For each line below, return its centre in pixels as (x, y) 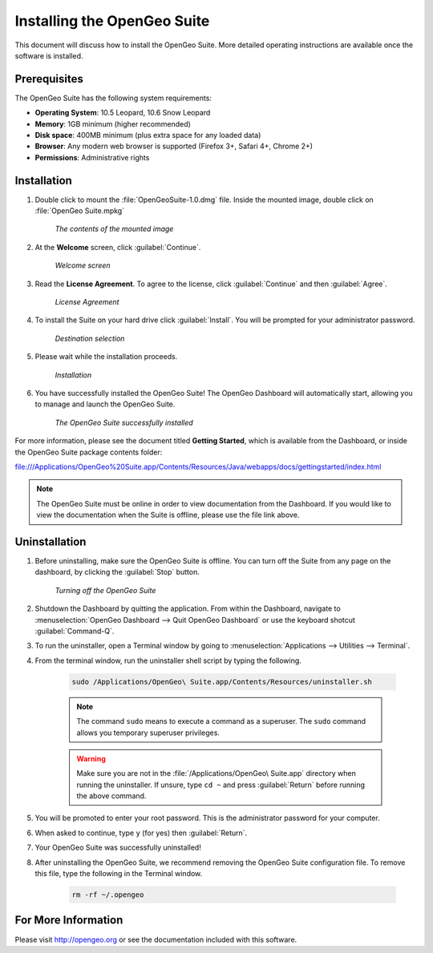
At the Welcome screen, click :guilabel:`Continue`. (118, 247)
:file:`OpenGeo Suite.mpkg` (79, 211)
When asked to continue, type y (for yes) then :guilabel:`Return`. (141, 833)
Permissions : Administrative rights (92, 157)
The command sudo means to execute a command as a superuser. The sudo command (221, 721)
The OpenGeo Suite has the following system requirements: (113, 98)
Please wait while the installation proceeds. (106, 357)
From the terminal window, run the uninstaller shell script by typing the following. (168, 660)
